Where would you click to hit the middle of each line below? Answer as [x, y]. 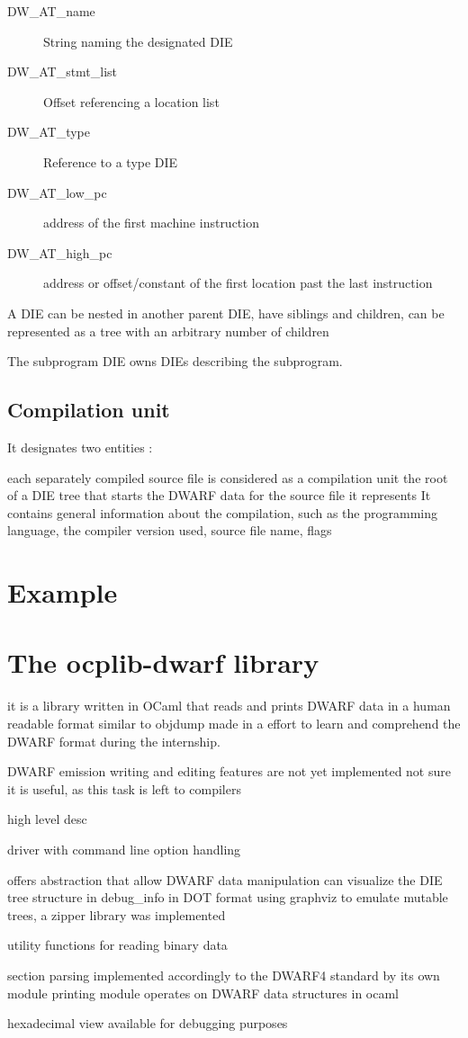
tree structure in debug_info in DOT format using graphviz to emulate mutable [228, 897]
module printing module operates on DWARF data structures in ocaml [203, 993]
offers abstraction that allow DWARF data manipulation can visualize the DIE [225, 879]
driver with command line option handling [124, 849]
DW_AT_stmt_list [63, 72]
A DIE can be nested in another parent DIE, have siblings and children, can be [226, 313]
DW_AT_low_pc [57, 192]
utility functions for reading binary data [117, 945]
